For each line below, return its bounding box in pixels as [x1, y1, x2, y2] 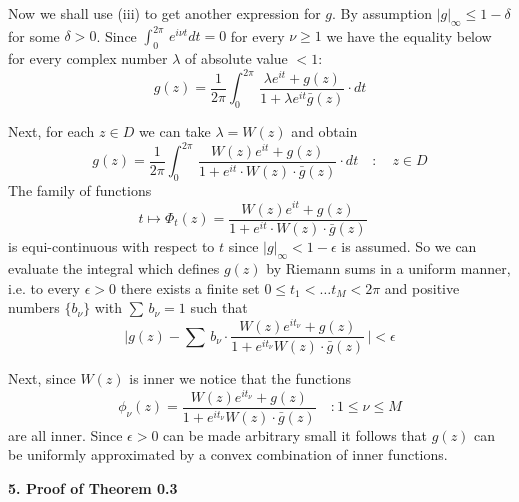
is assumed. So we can [341, 236, 477, 257]
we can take [138, 120, 211, 141]
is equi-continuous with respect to [8, 236, 215, 257]
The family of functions [8, 179, 152, 200]
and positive [384, 277, 460, 298]
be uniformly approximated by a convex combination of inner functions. [8, 444, 448, 465]
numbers [8, 297, 60, 318]
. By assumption [332, 3, 432, 23]
